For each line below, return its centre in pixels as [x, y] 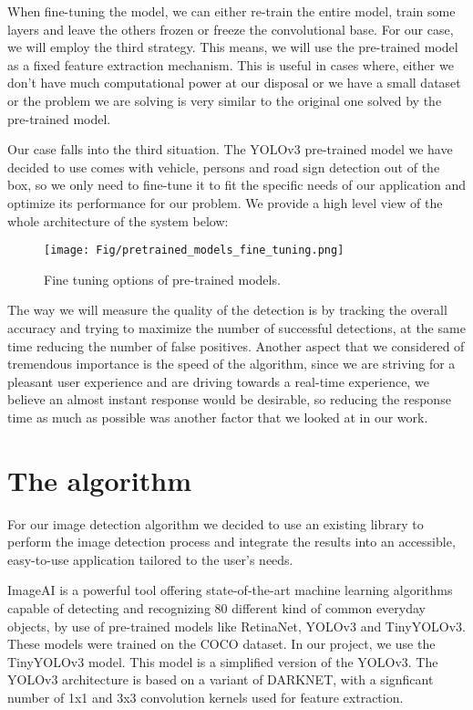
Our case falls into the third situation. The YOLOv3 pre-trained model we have [230, 149]
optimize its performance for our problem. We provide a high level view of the [225, 202]
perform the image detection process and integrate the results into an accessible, [231, 542]
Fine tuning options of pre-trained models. [162, 279]
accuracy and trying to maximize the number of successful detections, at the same [236, 327]
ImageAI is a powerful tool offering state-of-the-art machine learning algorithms [230, 590]
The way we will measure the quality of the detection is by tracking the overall [227, 310]
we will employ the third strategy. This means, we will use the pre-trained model [233, 47]
